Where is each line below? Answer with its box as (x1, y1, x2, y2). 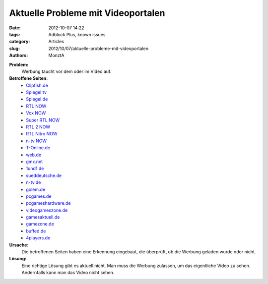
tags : (9, 31, 20, 37)
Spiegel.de (26, 96, 48, 102)
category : (9, 39, 30, 45)
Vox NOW (26, 110, 46, 116)
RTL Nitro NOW (26, 131, 58, 137)
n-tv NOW (26, 138, 47, 144)
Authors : (9, 53, 28, 58)
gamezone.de (26, 221, 54, 227)
